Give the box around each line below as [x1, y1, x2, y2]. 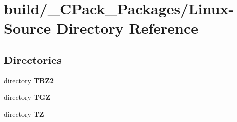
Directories [4, 52, 62, 67]
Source [4, 18, 51, 38]
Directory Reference [56, 18, 199, 38]
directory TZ [4, 108, 44, 119]
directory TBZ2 [4, 75, 54, 85]
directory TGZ [4, 92, 51, 102]
